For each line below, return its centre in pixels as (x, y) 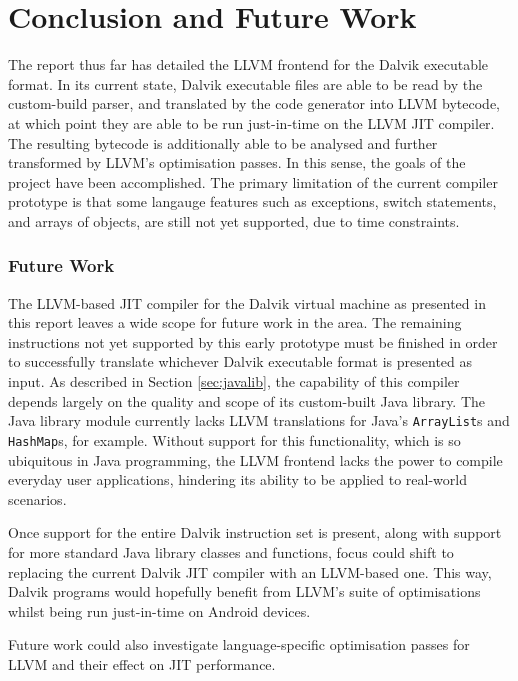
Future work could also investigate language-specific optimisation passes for (239, 644)
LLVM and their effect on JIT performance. (142, 663)
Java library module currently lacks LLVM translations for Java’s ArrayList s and (259, 420)
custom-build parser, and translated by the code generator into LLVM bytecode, (254, 103)
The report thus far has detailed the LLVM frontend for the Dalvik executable (248, 64)
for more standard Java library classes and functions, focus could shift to (231, 551)
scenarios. (37, 498)
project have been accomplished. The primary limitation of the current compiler (253, 181)
